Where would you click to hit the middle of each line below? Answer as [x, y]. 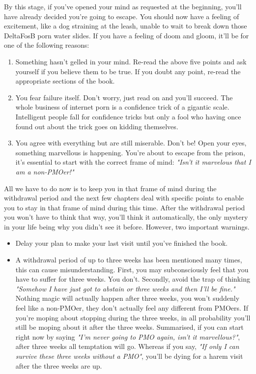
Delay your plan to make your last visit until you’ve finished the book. [122, 243]
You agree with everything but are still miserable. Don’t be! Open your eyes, [131, 143]
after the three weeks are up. [59, 365]
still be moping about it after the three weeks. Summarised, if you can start [129, 327]
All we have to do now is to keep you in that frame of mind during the [110, 188]
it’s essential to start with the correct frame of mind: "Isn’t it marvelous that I [133, 162]
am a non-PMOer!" [45, 171]
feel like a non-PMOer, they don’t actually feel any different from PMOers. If [132, 308]
